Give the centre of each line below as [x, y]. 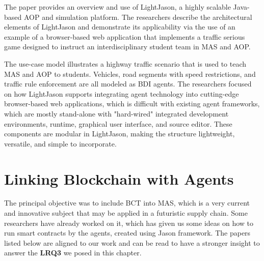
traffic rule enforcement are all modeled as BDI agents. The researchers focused [128, 84]
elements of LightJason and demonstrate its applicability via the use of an [120, 27]
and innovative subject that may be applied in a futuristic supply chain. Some [126, 213]
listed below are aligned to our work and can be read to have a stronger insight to [132, 242]
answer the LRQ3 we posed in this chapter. [73, 253]
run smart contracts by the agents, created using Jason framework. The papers [127, 233]
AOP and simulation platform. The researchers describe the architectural [138, 17]
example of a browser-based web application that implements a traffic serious [125, 36]
